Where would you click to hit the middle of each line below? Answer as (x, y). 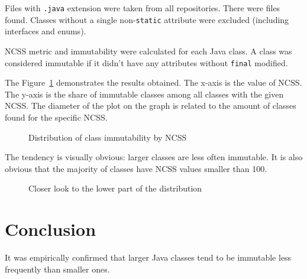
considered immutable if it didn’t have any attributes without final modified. (146, 62)
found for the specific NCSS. (56, 117)
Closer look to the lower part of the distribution (115, 188)
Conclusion (51, 229)
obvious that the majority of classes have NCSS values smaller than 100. (136, 168)
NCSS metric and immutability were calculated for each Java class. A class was (148, 51)
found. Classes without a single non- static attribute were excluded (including (147, 19)
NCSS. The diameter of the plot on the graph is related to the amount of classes (151, 106)
